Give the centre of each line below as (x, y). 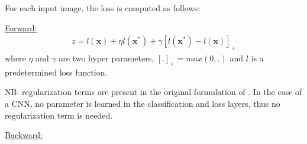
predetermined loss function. (56, 72)
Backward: (24, 135)
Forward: (21, 27)
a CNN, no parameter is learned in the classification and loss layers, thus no (143, 103)
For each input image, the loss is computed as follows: (102, 8)
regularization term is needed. (59, 115)
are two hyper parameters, (106, 58)
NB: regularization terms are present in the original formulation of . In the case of (153, 92)
